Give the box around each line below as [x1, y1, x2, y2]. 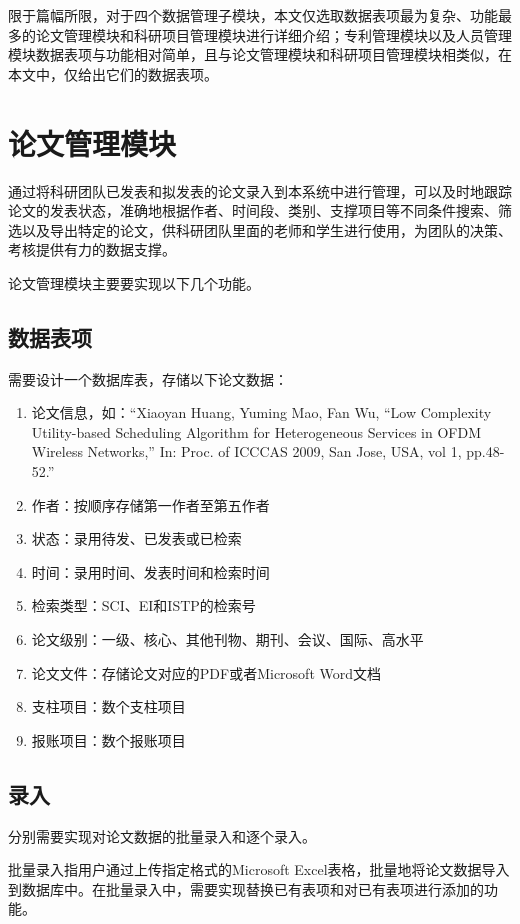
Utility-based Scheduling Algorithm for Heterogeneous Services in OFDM [31, 421, 481, 442]
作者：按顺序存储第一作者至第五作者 [31, 494, 270, 515]
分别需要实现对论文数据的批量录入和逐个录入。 [8, 825, 316, 846]
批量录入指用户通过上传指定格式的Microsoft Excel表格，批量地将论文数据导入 [8, 859, 510, 880]
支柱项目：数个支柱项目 [31, 696, 186, 717]
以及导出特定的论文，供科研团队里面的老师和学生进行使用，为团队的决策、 [21, 219, 512, 240]
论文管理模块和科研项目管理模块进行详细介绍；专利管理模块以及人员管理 [35, 24, 512, 45]
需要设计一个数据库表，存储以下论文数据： [8, 368, 288, 389]
